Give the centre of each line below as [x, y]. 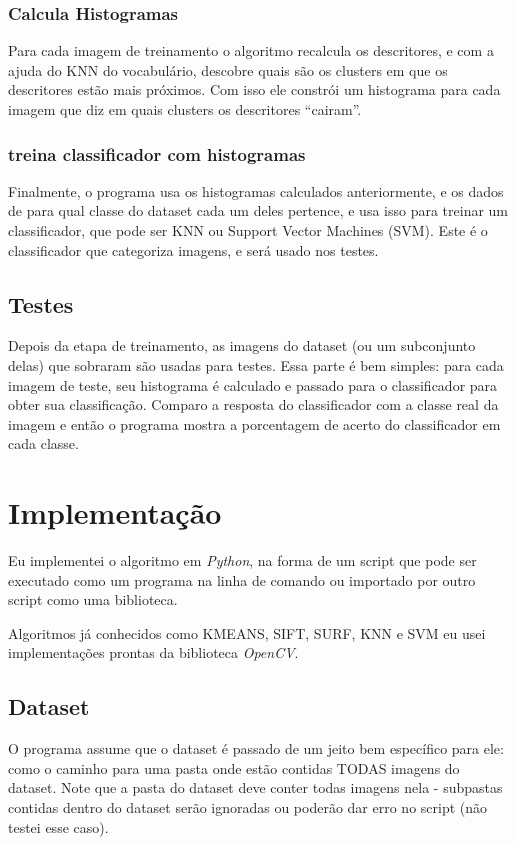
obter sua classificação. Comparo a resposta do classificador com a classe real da [253, 404]
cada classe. [43, 443]
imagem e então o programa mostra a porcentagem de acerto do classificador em [254, 423]
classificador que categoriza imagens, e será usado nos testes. [193, 249]
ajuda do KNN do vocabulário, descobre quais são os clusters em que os [228, 69]
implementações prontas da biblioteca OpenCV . [153, 652]
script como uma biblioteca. [93, 599]
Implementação [115, 512]
